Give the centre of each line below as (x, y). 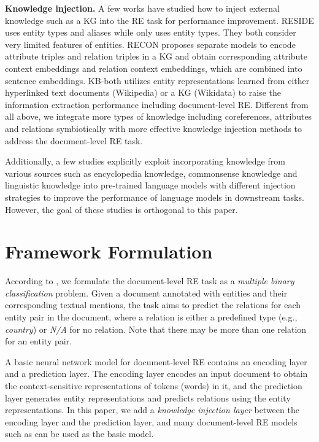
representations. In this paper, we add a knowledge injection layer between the (152, 410)
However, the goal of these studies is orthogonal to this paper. (121, 209)
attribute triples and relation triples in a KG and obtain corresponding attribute (156, 56)
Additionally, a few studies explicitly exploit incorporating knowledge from (145, 161)
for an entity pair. (38, 341)
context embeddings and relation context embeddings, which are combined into (154, 68)
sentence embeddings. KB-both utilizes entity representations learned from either (157, 80)
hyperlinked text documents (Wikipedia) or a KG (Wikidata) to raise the (143, 92)
